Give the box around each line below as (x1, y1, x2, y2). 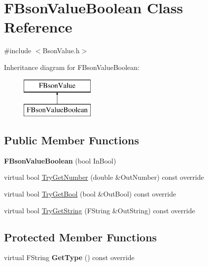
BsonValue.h (42, 45, 80, 56)
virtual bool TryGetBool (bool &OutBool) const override (4, 189, 176, 199)
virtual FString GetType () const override (4, 252, 135, 263)
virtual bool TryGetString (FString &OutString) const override (4, 205, 195, 215)
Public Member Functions (4, 133, 139, 148)
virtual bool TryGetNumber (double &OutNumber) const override (4, 172, 204, 182)
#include (4, 45, 32, 56)
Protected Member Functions (4, 229, 157, 244)
